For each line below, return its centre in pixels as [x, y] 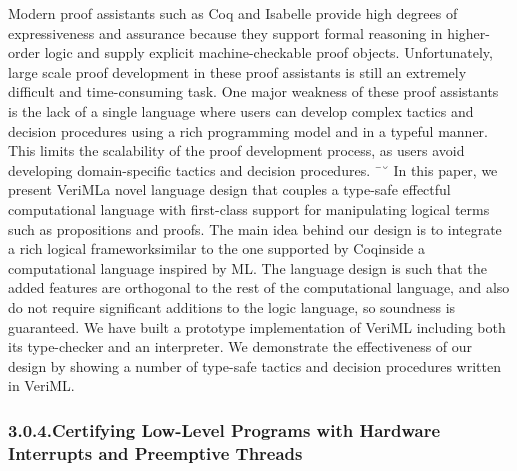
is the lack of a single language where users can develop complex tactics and [241, 110]
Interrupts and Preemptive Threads [155, 452]
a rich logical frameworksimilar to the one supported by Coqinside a [216, 248]
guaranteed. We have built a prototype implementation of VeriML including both [257, 326]
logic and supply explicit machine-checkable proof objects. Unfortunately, [268, 52]
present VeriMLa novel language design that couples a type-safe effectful [229, 189]
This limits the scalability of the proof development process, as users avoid [236, 150]
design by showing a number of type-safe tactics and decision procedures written [254, 365]
